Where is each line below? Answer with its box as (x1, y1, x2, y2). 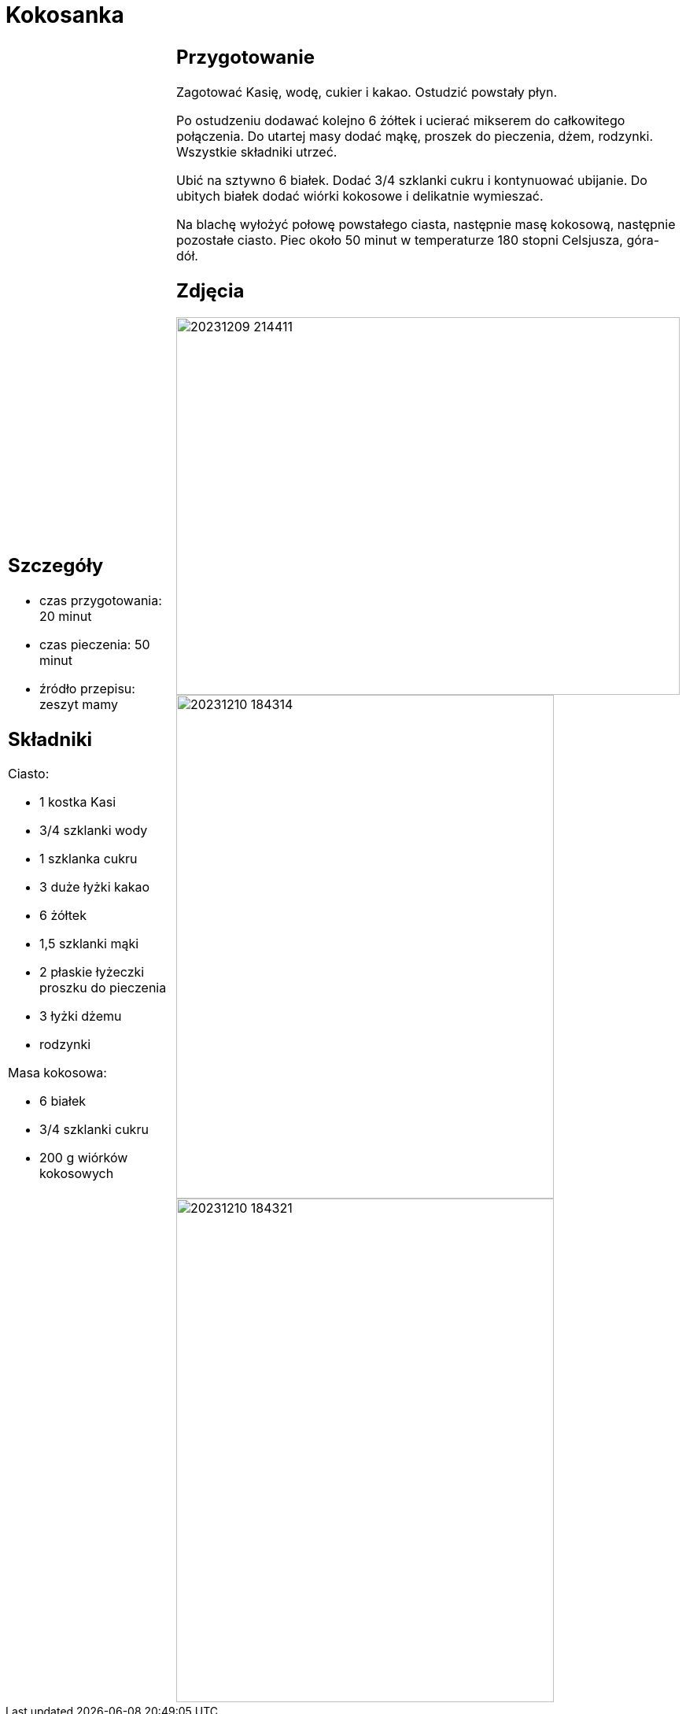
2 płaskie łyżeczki (39, 964, 145, 981)
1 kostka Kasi (39, 794, 116, 811)
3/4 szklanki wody (39, 822, 148, 839)
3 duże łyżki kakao (39, 879, 150, 896)
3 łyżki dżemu (39, 1008, 122, 1025)
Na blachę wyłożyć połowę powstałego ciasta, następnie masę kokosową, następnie (176, 216, 676, 232)
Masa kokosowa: (8, 1065, 107, 1081)
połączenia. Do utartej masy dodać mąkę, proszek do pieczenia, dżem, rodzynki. (176, 127, 654, 144)
